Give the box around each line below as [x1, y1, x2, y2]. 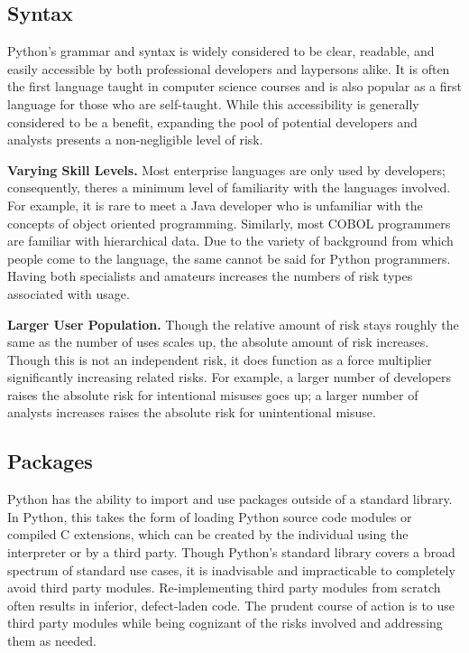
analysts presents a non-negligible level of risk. [7, 130, 263, 149]
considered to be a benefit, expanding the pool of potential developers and [7, 112, 418, 131]
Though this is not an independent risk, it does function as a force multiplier [7, 350, 432, 368]
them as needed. [7, 631, 97, 650]
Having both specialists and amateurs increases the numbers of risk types [7, 266, 413, 285]
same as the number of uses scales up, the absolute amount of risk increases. [7, 332, 429, 351]
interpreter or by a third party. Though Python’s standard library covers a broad [7, 543, 455, 562]
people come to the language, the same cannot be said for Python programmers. [7, 248, 451, 267]
